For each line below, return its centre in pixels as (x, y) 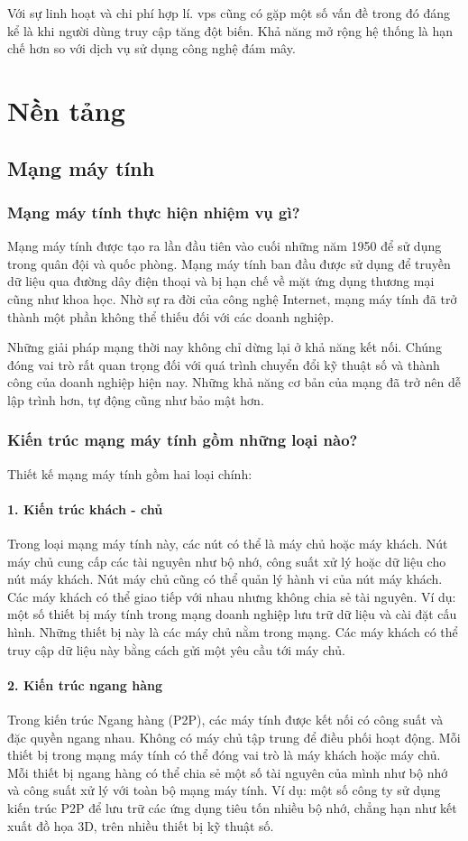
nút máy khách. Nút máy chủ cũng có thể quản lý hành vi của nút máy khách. (225, 579)
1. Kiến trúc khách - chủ (85, 508)
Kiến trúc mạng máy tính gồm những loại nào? (183, 440)
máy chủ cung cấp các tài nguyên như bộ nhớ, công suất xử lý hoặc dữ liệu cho (227, 561)
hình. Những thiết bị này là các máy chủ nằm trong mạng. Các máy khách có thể (233, 632)
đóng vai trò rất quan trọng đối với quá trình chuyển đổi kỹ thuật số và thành (224, 364)
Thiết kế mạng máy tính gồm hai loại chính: (130, 473)
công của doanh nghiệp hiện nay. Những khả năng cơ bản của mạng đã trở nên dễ (234, 382)
